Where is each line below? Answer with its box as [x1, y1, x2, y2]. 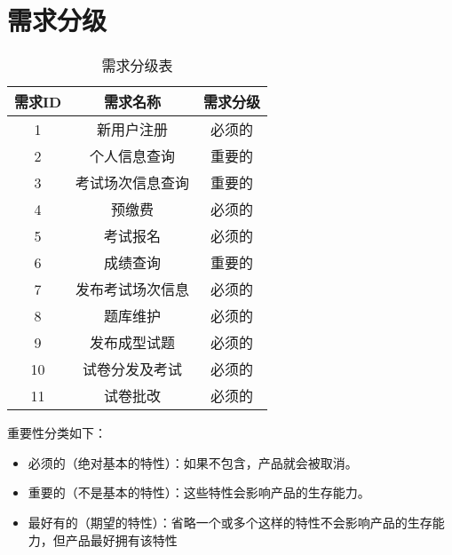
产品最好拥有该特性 [65, 530, 178, 549]
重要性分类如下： [7, 424, 107, 442]
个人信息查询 [90, 146, 176, 167]
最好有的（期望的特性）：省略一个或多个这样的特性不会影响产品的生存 [28, 512, 432, 531]
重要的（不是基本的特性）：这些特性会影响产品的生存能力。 [28, 483, 370, 502]
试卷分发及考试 [83, 359, 183, 380]
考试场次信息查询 [75, 172, 190, 194]
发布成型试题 [90, 332, 176, 353]
